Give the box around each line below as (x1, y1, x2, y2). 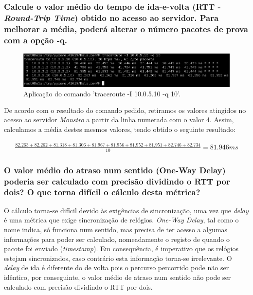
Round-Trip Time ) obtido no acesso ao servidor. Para (4, 11, 219, 23)
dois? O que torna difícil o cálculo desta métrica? (4, 186, 200, 198)
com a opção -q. (4, 34, 68, 46)
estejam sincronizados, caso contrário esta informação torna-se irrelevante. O (4, 253, 232, 263)
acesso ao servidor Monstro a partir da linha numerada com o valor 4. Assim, (4, 114, 234, 125)
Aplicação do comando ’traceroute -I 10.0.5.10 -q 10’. (23, 89, 181, 99)
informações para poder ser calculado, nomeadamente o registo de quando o (4, 234, 230, 244)
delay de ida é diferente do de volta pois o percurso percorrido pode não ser (4, 262, 229, 273)
